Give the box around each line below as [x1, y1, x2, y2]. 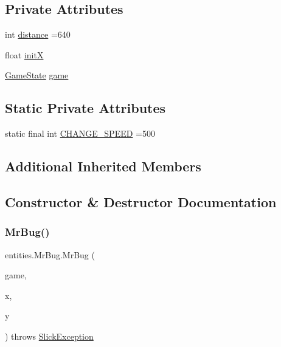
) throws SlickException [5, 329, 94, 342]
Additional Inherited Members [5, 157, 201, 176]
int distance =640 [5, 28, 71, 41]
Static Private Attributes [5, 98, 166, 117]
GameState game [5, 69, 69, 81]
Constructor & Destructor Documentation [5, 192, 277, 211]
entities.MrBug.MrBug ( [5, 248, 95, 261]
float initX [5, 48, 44, 61]
